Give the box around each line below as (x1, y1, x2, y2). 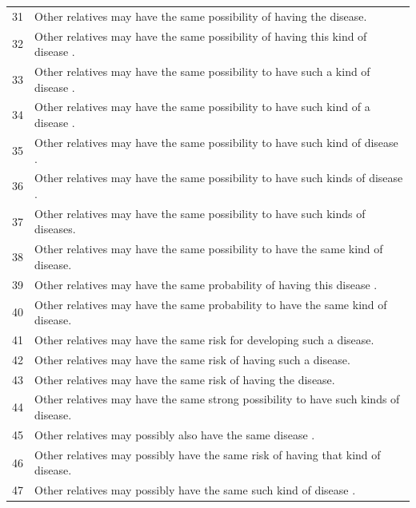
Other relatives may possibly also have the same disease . (34, 426, 315, 443)
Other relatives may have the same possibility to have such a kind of (34, 63, 370, 80)
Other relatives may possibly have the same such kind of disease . (34, 482, 356, 498)
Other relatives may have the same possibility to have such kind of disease (34, 133, 398, 150)
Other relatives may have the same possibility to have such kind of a (34, 98, 370, 115)
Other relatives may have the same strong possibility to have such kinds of (34, 391, 400, 407)
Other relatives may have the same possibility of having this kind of (34, 27, 367, 44)
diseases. (34, 220, 76, 237)
